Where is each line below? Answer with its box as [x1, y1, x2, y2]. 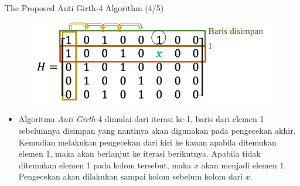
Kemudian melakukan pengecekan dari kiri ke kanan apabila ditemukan [18, 136, 277, 148]
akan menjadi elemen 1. [201, 158, 287, 171]
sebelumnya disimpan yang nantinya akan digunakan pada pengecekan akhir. [18, 124, 296, 137]
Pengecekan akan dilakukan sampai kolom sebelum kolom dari [18, 170, 243, 182]
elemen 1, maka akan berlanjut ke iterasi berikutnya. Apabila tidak [18, 147, 261, 160]
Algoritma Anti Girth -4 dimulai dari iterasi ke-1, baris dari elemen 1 [18, 113, 264, 125]
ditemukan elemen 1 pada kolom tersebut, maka [18, 158, 192, 171]
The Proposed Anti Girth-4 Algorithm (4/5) [5, 2, 164, 13]
